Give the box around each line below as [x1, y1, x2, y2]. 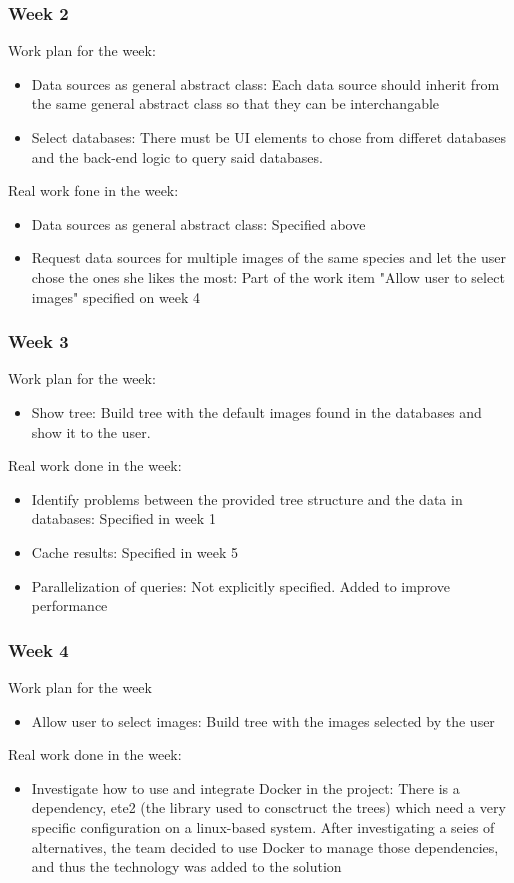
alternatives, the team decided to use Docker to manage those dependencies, [31, 836, 499, 857]
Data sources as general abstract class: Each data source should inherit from [31, 73, 500, 94]
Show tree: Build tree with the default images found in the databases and [31, 401, 482, 422]
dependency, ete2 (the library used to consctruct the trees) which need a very [31, 797, 506, 818]
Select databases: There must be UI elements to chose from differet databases [31, 127, 507, 147]
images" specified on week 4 [31, 286, 201, 307]
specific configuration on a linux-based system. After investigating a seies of [31, 816, 495, 837]
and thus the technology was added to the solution [31, 856, 342, 877]
